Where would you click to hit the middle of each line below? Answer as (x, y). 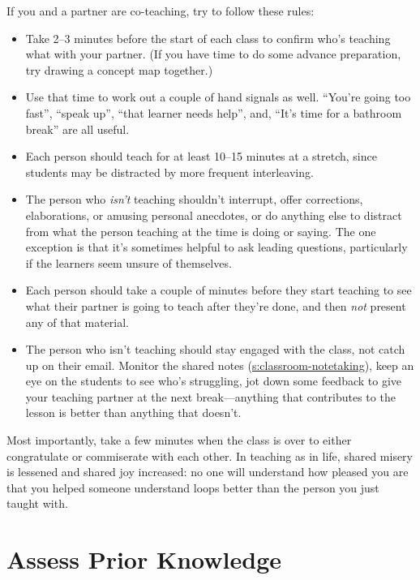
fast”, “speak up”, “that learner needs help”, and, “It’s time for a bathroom (214, 112)
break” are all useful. (77, 129)
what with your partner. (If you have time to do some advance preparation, (213, 54)
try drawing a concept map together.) (119, 69)
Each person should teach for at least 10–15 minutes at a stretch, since (201, 156)
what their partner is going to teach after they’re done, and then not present (216, 305)
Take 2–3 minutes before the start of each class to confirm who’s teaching (208, 38)
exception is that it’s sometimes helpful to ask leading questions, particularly (216, 247)
